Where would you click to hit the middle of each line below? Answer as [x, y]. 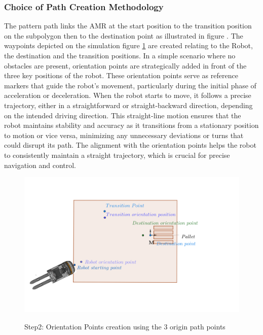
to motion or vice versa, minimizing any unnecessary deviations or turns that [124, 135]
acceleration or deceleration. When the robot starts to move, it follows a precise [128, 95]
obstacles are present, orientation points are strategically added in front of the [125, 65]
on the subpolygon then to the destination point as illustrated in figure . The [124, 35]
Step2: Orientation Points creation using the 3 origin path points [125, 326]
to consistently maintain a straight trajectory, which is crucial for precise [117, 155]
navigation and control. [40, 165]
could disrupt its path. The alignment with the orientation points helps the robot [130, 145]
